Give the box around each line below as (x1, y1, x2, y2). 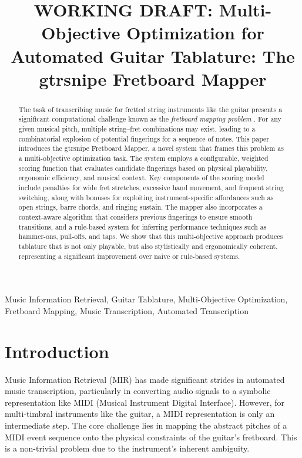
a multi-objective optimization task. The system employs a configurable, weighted (18, 153, 269, 163)
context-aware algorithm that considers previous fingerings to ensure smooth (18, 211, 253, 221)
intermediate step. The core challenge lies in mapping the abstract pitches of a (5, 419, 287, 431)
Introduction (5, 339, 109, 363)
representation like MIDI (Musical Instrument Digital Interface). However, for (5, 396, 285, 408)
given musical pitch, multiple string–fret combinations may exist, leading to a (18, 124, 256, 134)
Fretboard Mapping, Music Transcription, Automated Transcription (5, 304, 249, 316)
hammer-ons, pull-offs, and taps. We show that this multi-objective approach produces (18, 231, 283, 241)
